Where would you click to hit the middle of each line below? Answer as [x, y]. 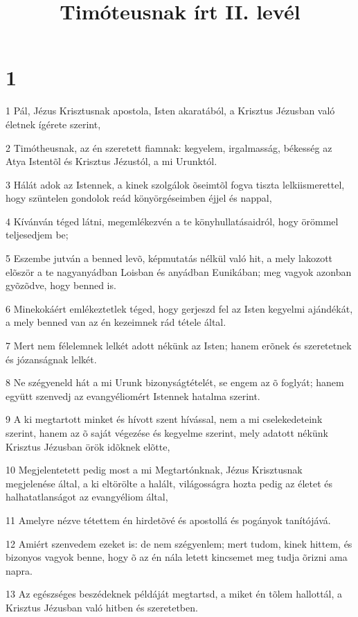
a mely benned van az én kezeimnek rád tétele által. [116, 322]
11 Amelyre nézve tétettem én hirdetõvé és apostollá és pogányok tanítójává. [168, 520]
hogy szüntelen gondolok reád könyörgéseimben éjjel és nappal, [139, 198]
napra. [19, 570]
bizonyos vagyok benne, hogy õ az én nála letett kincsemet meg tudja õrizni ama [177, 557]
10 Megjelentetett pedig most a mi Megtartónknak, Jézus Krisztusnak [154, 470]
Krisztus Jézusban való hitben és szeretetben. [102, 607]
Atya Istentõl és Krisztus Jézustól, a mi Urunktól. [111, 161]
